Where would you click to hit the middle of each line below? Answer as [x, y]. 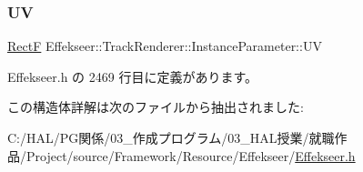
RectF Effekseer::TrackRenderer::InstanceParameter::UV [165, 46]
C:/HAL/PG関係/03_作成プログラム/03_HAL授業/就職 [171, 137]
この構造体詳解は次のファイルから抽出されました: [156, 107]
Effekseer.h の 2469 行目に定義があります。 [133, 76]
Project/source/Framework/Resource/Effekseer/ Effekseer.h [191, 155]
